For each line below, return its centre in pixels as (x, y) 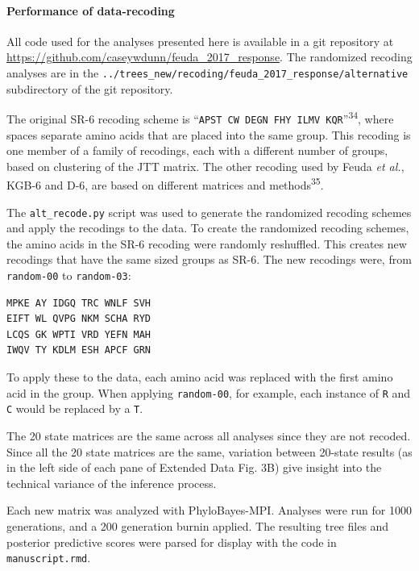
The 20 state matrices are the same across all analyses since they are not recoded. (209, 435)
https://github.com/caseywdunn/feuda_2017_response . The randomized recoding (209, 57)
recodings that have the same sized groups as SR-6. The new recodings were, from (209, 259)
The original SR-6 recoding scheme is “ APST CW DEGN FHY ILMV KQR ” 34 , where (200, 117)
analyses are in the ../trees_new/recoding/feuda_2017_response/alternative (207, 72)
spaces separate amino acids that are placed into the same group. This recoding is (209, 134)
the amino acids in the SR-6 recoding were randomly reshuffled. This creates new (207, 243)
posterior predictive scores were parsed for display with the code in (172, 542)
